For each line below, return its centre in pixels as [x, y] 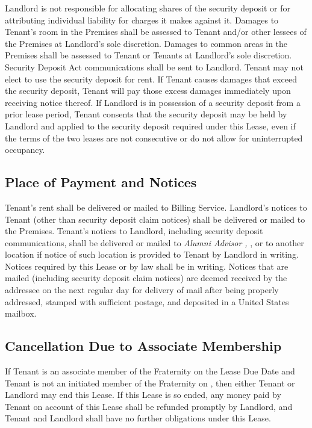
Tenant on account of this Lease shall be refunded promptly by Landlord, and [149, 406]
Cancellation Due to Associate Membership [143, 346]
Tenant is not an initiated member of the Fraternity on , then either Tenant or [150, 383]
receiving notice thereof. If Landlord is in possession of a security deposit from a [153, 102]
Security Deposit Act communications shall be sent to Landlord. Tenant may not [154, 67]
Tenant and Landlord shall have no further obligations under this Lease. [138, 418]
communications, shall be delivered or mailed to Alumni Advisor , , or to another [154, 242]
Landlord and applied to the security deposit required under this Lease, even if [150, 126]
